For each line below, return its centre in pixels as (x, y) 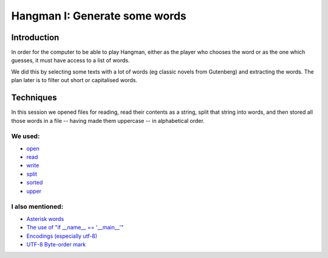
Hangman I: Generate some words (99, 16)
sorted (35, 183)
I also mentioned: (37, 207)
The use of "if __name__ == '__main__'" (75, 228)
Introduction (35, 37)
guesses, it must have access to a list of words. (70, 60)
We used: (26, 136)
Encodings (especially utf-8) (62, 236)
